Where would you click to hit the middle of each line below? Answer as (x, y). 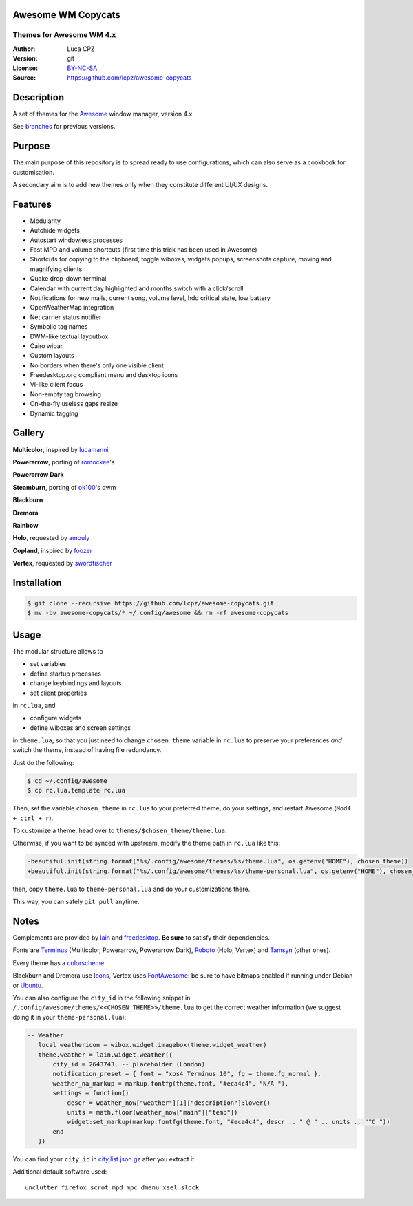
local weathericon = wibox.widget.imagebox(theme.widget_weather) (152, 1045)
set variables (48, 664)
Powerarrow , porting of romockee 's (64, 462)
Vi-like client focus (56, 385)
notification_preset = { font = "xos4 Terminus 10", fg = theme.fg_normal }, (187, 1074)
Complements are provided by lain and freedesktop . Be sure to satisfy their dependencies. (141, 938)
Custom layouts (52, 356)
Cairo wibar (46, 346)
